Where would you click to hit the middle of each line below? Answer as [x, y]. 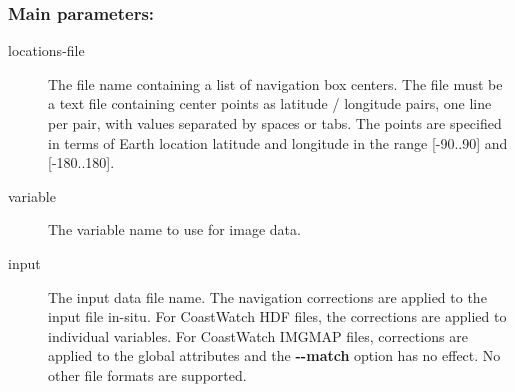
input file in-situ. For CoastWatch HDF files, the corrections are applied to [277, 316]
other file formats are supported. [147, 374]
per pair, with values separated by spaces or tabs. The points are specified [275, 123]
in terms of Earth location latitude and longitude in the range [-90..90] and [278, 142]
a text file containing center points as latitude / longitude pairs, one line [270, 103]
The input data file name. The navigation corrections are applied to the [267, 296]
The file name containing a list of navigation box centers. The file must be [275, 83]
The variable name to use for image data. [174, 229]
